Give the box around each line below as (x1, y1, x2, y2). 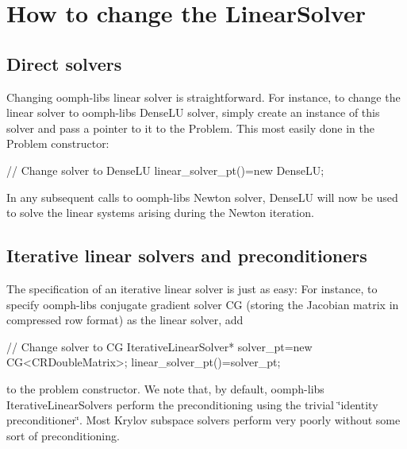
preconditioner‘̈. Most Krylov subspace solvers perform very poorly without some (6, 412, 401, 428)
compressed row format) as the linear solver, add (6, 312, 244, 328)
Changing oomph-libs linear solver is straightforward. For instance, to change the (6, 88, 401, 105)
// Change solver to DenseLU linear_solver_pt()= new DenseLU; (6, 161, 324, 178)
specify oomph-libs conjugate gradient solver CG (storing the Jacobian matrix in (6, 296, 399, 312)
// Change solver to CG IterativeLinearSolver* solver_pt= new (6, 338, 313, 354)
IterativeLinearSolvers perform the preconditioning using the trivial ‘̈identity (6, 396, 378, 412)
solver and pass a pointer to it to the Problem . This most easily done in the (6, 119, 374, 136)
